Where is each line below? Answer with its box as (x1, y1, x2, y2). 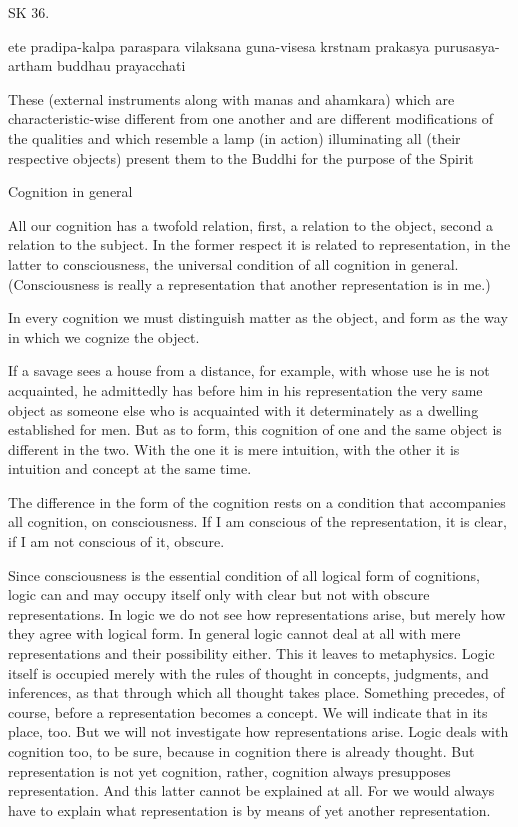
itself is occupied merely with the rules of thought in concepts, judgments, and (8, 662, 489, 683)
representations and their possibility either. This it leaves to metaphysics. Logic (8, 643, 495, 664)
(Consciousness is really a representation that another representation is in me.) (8, 273, 491, 294)
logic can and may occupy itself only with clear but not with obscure (8, 584, 430, 605)
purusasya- (434, 35, 500, 56)
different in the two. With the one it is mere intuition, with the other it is (8, 438, 460, 459)
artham (8, 55, 53, 76)
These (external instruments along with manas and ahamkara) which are (8, 88, 455, 109)
